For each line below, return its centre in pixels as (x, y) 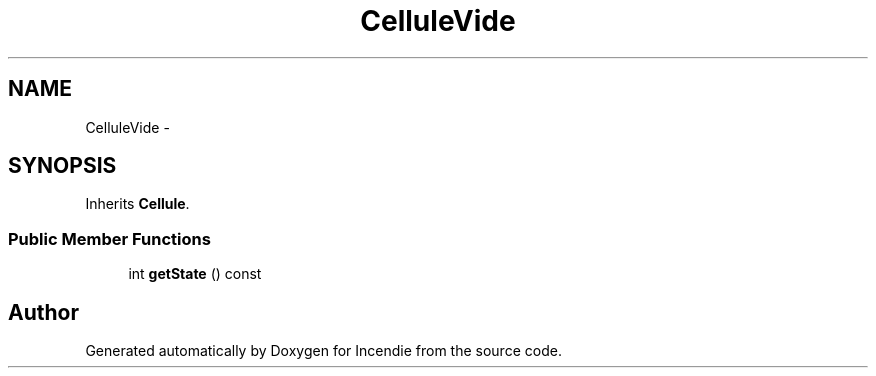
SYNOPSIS (62, 166)
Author (43, 312)
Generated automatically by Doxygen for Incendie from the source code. (323, 351)
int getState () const (195, 274)
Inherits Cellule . (137, 204)
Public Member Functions (109, 238)
